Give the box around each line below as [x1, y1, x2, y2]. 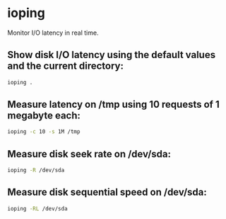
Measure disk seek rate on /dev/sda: [7, 147, 172, 160]
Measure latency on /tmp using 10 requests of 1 [7, 99, 220, 111]
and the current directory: [7, 60, 124, 72]
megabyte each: [7, 110, 81, 122]
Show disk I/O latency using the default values [7, 49, 216, 61]
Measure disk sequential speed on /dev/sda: [7, 186, 207, 198]
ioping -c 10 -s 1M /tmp [7, 128, 81, 135]
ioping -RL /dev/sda [7, 205, 69, 212]
